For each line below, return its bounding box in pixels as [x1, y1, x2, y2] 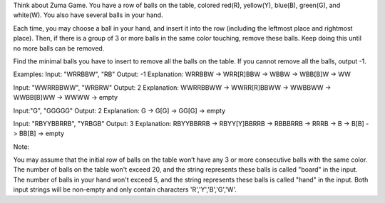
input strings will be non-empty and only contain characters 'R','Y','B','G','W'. [13, 185, 237, 194]
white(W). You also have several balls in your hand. [13, 11, 163, 19]
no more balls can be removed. [13, 43, 105, 53]
